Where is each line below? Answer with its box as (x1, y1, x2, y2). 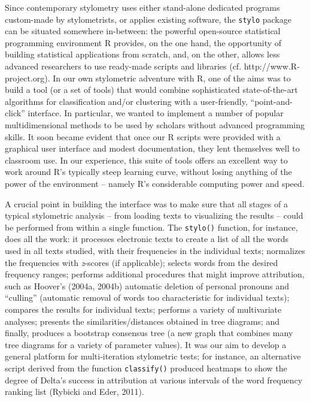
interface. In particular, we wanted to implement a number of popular (28, 107, 284, 119)
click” (5, 107, 25, 119)
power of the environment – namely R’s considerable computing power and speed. (5, 177, 305, 189)
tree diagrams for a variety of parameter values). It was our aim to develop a (5, 338, 287, 350)
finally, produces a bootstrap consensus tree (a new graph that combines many (5, 327, 293, 339)
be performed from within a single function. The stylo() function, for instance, (5, 220, 298, 233)
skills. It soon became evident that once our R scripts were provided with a (5, 130, 281, 143)
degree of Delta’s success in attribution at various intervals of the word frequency (5, 373, 303, 386)
